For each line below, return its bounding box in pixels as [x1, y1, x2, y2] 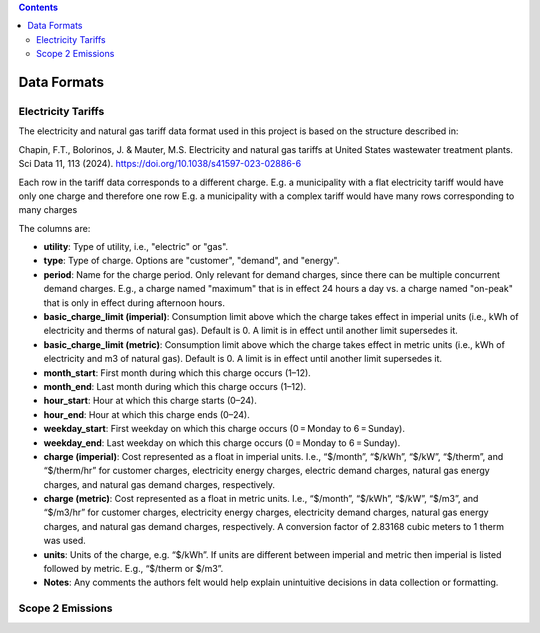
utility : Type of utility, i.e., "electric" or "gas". [43, 241, 229, 253]
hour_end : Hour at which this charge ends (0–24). [43, 408, 250, 420]
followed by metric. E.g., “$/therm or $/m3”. [43, 563, 224, 575]
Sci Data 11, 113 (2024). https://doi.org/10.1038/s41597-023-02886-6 [18, 158, 302, 170]
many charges [18, 204, 78, 216]
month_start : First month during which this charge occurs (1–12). [43, 366, 312, 379]
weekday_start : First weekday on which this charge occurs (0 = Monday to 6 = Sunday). [43, 423, 405, 435]
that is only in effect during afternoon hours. [43, 296, 225, 309]
